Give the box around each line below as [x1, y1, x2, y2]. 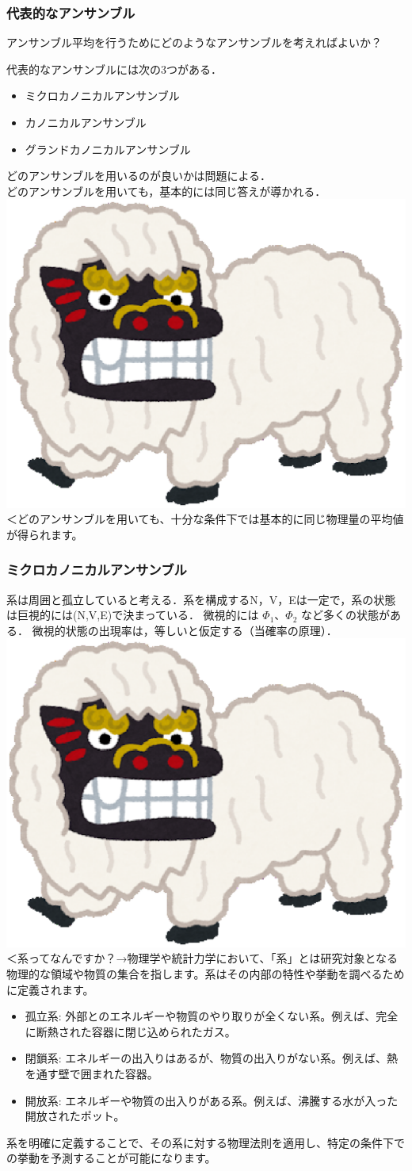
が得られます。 [6, 526, 83, 542]
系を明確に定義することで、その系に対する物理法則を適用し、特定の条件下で [6, 1134, 406, 1150]
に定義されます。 [6, 981, 94, 997]
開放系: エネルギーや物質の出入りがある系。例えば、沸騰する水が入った [25, 1092, 399, 1108]
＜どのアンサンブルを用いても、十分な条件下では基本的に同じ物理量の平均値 [6, 511, 404, 527]
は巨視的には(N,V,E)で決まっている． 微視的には [6, 607, 259, 623]
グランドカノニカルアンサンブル [25, 140, 191, 157]
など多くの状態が [301, 607, 391, 623]
